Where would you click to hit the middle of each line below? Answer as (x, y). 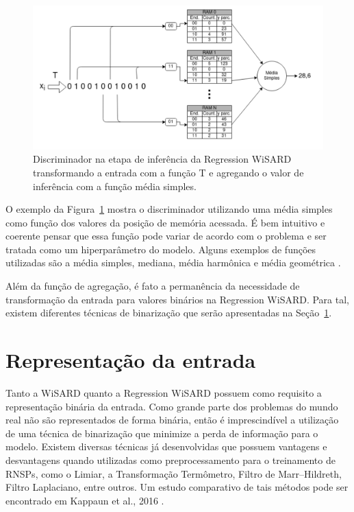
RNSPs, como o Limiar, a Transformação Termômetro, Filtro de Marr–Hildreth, (174, 473)
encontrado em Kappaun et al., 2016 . (85, 500)
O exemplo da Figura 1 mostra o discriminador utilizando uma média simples (169, 209)
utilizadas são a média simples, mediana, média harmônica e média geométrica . (173, 263)
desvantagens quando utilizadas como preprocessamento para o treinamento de (170, 459)
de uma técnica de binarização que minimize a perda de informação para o (162, 433)
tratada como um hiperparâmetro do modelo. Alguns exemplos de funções (161, 249)
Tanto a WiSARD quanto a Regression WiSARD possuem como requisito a (164, 392)
